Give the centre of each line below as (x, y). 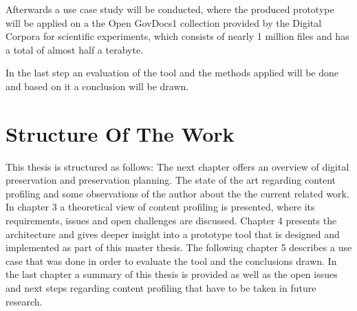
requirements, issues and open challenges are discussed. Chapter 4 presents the (171, 221)
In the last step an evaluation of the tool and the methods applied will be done (172, 73)
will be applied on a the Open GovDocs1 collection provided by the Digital (164, 22)
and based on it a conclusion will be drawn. (97, 86)
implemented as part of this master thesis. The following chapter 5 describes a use (179, 247)
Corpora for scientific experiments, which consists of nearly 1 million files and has (177, 36)
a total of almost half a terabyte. (75, 49)
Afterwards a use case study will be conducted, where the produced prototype (170, 9)
